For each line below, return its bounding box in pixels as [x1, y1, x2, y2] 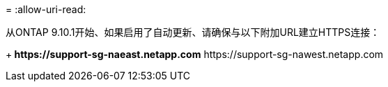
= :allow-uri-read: [6, 3, 86, 15]
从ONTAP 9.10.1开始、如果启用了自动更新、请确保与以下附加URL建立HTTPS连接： [6, 26, 380, 38]
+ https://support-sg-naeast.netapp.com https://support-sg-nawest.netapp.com [6, 48, 384, 60]
